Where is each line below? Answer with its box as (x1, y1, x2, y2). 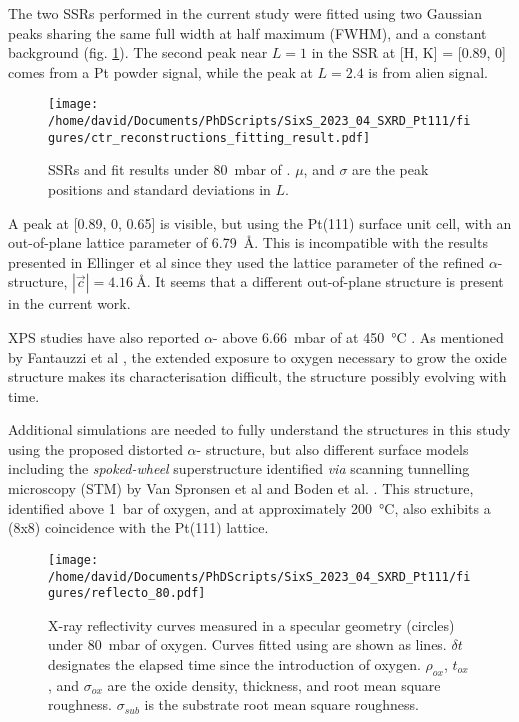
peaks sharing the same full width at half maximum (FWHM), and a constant (8, 22, 487, 43)
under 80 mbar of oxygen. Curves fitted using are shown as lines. (48, 634, 447, 655)
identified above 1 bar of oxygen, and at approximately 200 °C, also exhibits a (8, 497, 491, 518)
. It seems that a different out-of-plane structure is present (146, 271, 504, 292)
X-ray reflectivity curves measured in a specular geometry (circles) (48, 614, 455, 635)
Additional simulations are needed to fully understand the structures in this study (8, 419, 511, 440)
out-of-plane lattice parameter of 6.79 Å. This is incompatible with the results (8, 232, 488, 253)
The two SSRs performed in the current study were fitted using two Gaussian (8, 3, 483, 23)
